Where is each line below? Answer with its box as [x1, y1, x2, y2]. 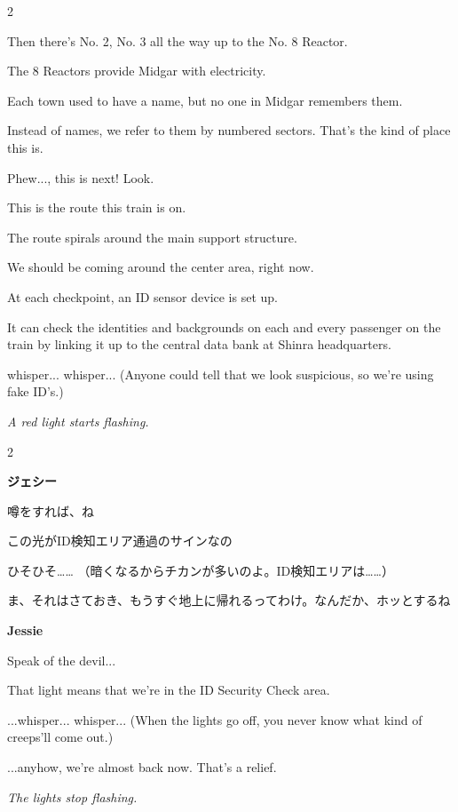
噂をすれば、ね [7, 501, 94, 520]
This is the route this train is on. [7, 198, 186, 217]
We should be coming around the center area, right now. [7, 258, 314, 276]
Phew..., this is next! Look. [7, 168, 154, 187]
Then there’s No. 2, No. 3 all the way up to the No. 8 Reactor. [7, 31, 348, 50]
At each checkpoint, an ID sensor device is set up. [7, 287, 278, 306]
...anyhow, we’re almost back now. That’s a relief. [7, 758, 277, 776]
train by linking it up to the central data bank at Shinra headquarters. [7, 335, 391, 354]
